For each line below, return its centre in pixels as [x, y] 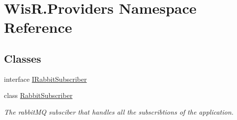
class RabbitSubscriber [38, 95]
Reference [38, 27]
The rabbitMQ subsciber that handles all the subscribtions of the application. [119, 111]
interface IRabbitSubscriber [45, 79]
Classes [23, 58]
